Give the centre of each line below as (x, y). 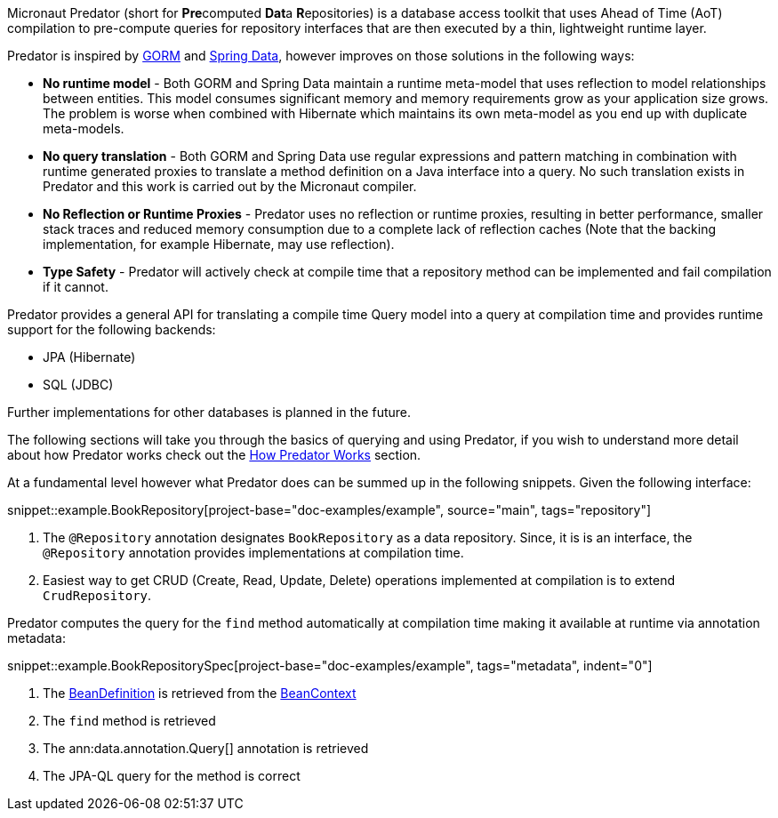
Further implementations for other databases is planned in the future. (209, 412)
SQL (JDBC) (78, 385)
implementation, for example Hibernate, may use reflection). (219, 244)
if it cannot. (76, 287)
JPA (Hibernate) (89, 357)
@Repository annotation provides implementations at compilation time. (253, 553)
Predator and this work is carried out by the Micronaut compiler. (230, 186)
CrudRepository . (97, 595)
